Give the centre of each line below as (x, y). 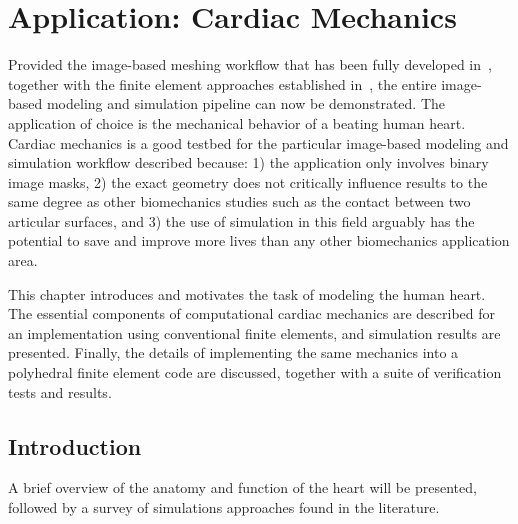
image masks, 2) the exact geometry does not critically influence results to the (248, 181)
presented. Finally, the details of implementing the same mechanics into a (233, 352)
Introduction (75, 445)
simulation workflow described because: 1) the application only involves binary (248, 162)
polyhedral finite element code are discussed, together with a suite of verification (255, 372)
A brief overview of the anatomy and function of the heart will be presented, (242, 487)
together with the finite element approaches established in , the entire (222, 83)
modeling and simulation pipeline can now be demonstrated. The (246, 103)
